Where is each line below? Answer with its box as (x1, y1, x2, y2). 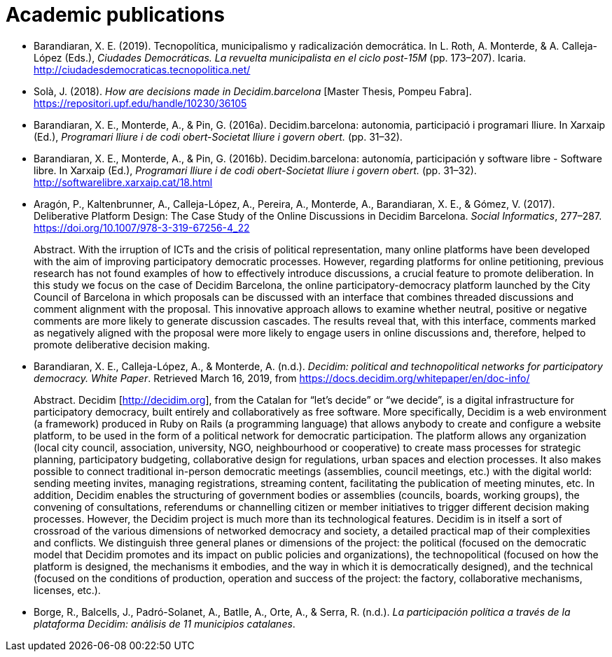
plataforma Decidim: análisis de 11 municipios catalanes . (34, 617, 295, 630)
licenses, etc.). (34, 584, 101, 596)
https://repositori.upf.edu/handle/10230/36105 (34, 97, 247, 109)
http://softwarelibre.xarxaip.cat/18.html (34, 176, 213, 188)
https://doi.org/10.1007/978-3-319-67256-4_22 (34, 221, 250, 234)
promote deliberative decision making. (34, 338, 210, 351)
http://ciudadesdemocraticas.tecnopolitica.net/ (34, 63, 251, 76)
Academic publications (6, 3, 225, 27)
